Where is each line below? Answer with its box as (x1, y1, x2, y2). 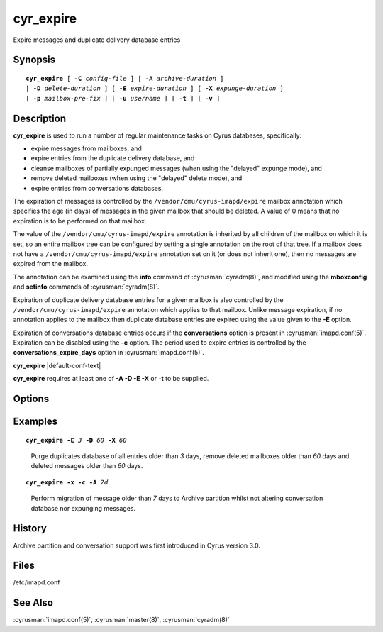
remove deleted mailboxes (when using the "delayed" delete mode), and (30, 174, 243, 182)
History (13, 522, 48, 535)
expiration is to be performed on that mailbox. (13, 216, 147, 225)
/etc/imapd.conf (13, 578, 60, 587)
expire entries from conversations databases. (30, 184, 163, 192)
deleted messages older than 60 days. (30, 462, 143, 470)
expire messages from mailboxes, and (30, 144, 142, 153)
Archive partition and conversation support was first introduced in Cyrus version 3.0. (13, 541, 260, 550)
